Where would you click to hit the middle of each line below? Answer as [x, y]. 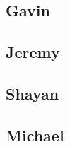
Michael [35, 135]
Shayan [33, 93]
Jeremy [33, 52]
